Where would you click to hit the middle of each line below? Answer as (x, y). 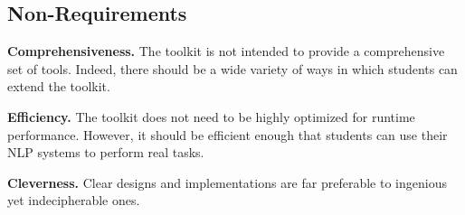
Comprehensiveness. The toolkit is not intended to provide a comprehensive (226, 51)
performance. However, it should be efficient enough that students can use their (228, 134)
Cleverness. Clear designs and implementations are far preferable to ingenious (227, 182)
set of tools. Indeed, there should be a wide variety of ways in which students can (232, 68)
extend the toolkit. (59, 86)
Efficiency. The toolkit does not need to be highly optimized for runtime (211, 116)
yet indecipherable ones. (74, 200)
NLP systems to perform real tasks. (106, 152)
